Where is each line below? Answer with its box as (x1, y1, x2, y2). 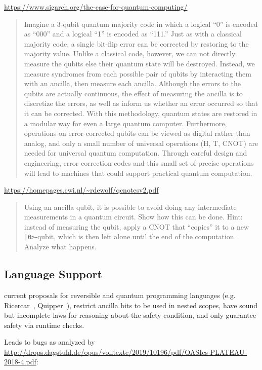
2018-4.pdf (4, 356, 36, 367)
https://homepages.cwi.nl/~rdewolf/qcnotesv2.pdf (4, 184, 159, 195)
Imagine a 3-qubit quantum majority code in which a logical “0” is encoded (24, 18, 258, 29)
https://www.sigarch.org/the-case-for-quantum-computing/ (4, 2, 188, 12)
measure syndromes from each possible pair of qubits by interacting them (24, 68, 251, 79)
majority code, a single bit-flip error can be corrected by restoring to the (24, 38, 249, 49)
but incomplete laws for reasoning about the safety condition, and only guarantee (4, 310, 256, 320)
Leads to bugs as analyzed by (4, 337, 95, 347)
